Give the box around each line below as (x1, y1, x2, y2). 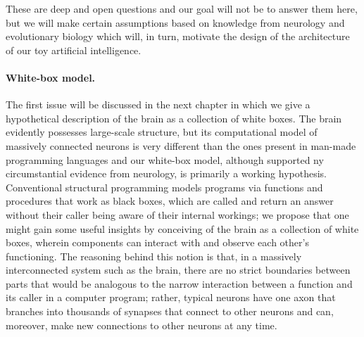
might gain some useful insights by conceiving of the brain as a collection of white (6, 221, 359, 236)
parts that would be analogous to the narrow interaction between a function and (6, 276, 353, 291)
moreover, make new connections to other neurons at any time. (6, 317, 277, 332)
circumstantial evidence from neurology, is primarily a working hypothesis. (6, 166, 327, 181)
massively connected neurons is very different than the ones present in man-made (6, 138, 356, 153)
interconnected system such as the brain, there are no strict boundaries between (6, 262, 351, 277)
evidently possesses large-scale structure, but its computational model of (6, 125, 318, 139)
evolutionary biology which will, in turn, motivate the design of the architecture (6, 29, 350, 44)
